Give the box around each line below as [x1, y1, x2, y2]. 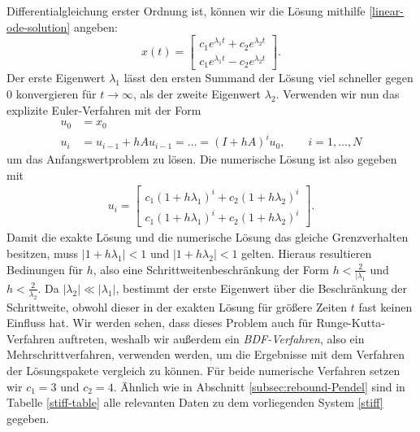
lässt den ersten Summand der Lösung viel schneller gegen [123, 69, 414, 86]
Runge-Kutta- [316, 314, 386, 331]
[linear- [369, 2, 404, 19]
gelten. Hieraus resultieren [241, 244, 372, 261]
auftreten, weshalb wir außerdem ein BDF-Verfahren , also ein [58, 329, 365, 347]
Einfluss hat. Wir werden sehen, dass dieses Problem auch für [6, 314, 313, 331]
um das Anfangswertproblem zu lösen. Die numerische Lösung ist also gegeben [6, 151, 397, 168]
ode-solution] [6, 18, 71, 35]
